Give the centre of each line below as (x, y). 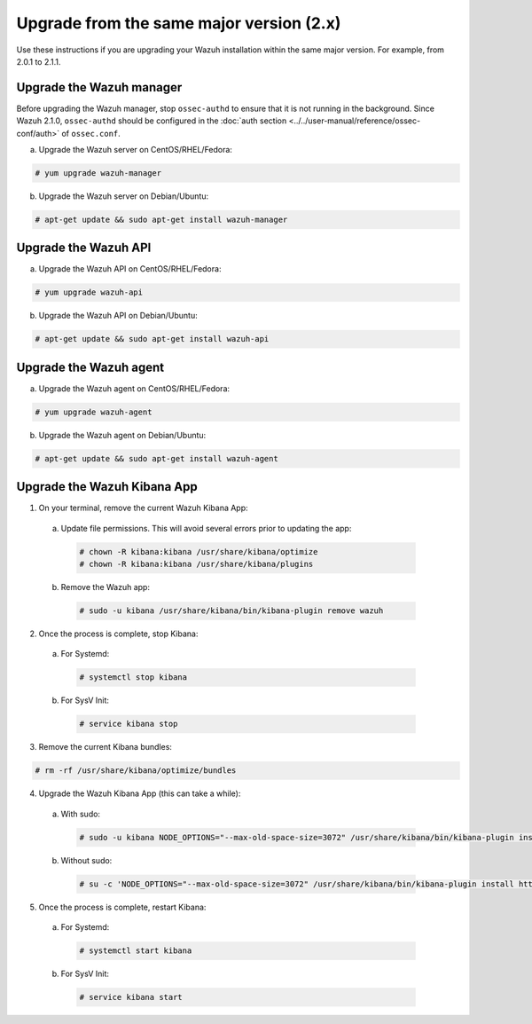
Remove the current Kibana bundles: (106, 747)
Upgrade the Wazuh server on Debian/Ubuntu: (123, 196)
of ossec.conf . (91, 133)
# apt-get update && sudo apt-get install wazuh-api (152, 339)
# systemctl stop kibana (133, 677)
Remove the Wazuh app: (106, 587)
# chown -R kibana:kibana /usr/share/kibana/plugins (196, 564)
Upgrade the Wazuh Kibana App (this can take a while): (140, 793)
